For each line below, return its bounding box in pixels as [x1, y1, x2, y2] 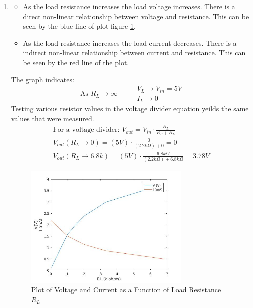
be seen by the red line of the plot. [23, 57, 129, 67]
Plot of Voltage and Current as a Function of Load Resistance [31, 284, 221, 295]
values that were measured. [11, 113, 94, 123]
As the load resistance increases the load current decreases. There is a [23, 37, 237, 48]
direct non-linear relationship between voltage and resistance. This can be [23, 11, 249, 21]
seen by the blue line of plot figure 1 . [23, 21, 136, 31]
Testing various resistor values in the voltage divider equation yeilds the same [11, 103, 249, 114]
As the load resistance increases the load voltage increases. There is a [23, 1, 235, 11]
